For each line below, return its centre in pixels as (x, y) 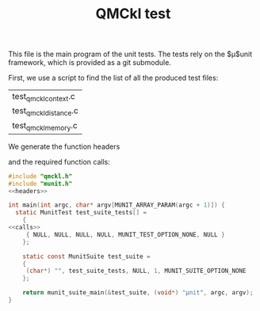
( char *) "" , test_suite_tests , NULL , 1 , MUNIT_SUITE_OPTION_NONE (136, 271)
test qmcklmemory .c (45, 126)
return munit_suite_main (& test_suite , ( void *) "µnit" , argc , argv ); (138, 293)
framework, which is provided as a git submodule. (90, 63)
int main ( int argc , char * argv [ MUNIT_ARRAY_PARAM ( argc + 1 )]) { (117, 205)
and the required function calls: (59, 161)
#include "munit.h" (40, 184)
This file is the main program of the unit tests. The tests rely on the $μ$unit (130, 54)
